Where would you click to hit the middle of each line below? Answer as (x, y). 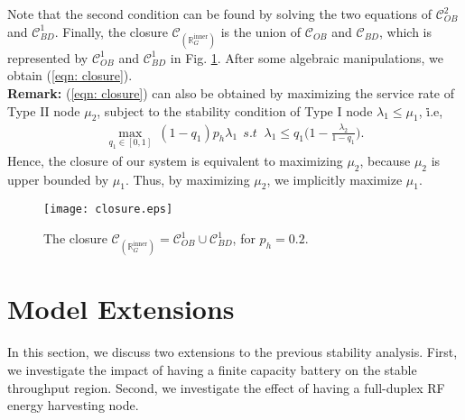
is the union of (261, 31)
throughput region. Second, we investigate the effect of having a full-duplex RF (226, 387)
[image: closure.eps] (108, 210)
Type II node (44, 110)
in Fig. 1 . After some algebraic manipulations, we (307, 57)
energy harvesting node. (73, 405)
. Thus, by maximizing (187, 179)
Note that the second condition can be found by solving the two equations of (220, 14)
